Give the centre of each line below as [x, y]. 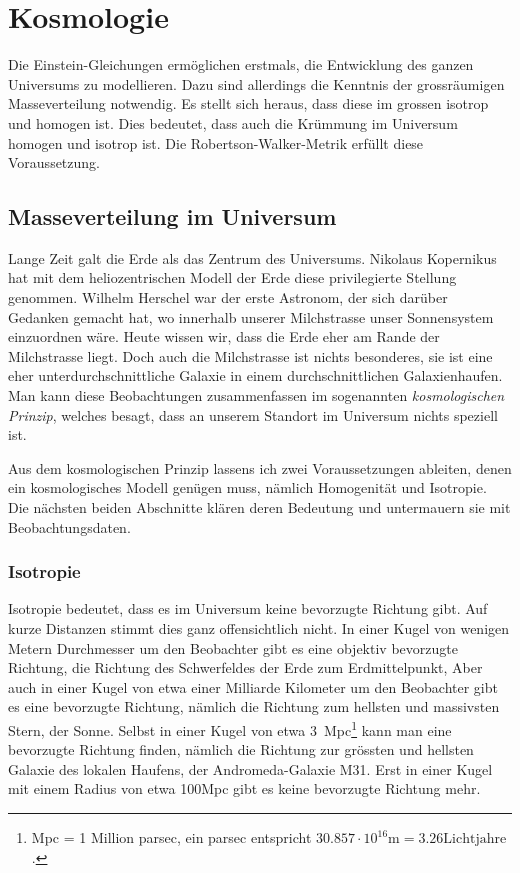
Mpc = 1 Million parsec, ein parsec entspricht [171, 837]
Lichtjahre [475, 839]
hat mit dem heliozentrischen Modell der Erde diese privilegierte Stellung [232, 277]
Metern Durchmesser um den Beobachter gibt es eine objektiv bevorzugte [233, 647]
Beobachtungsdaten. [69, 526]
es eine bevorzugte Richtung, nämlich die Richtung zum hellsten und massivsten [254, 706]
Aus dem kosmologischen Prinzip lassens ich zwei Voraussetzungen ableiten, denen [260, 467]
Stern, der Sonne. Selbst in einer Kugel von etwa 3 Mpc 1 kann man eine [230, 728]
